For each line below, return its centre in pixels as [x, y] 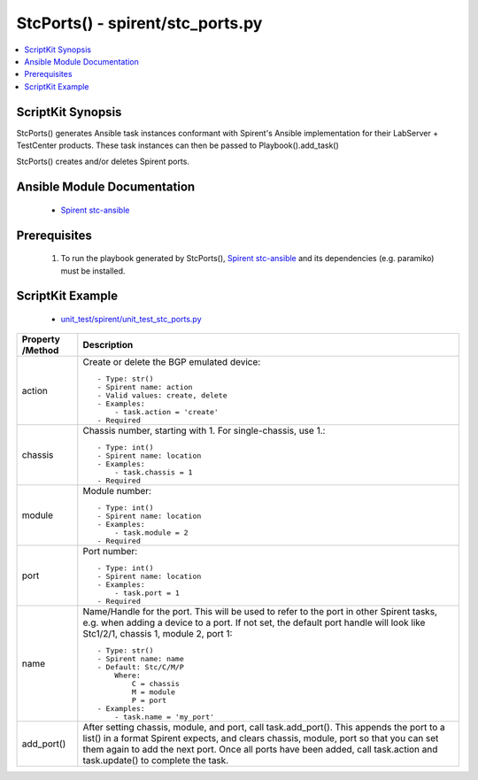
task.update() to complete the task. [156, 761]
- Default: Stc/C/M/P [141, 667]
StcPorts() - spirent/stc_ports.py [139, 23]
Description [108, 345]
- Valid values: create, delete [162, 395]
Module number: [117, 491]
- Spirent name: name [141, 659]
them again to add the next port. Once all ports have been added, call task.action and [260, 750]
